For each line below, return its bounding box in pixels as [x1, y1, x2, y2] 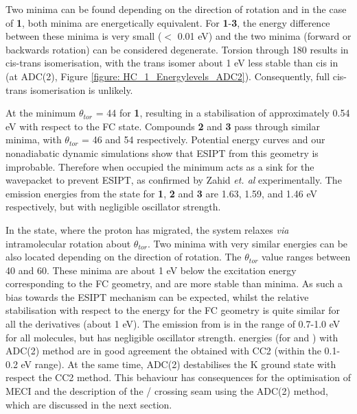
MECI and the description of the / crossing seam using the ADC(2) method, [5, 384, 328, 398]
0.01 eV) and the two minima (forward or [177, 29, 352, 43]
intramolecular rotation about [5, 236, 131, 250]
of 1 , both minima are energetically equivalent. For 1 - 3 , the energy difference [5, 15, 330, 29]
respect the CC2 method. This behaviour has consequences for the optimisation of [5, 370, 352, 385]
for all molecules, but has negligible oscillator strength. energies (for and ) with [5, 330, 338, 344]
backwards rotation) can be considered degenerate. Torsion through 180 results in [5, 42, 349, 56]
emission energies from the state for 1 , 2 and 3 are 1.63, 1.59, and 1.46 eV [5, 186, 317, 200]
